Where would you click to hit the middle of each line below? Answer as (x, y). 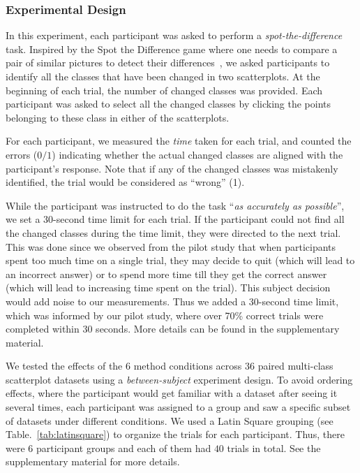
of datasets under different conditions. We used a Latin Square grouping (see (170, 420)
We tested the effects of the (64, 366)
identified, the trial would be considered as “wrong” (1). (125, 182)
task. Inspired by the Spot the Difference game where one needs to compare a (172, 49)
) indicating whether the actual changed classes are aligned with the (197, 154)
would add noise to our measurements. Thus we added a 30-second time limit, (172, 301)
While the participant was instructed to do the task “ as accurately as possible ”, (175, 205)
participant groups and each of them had (123, 447)
